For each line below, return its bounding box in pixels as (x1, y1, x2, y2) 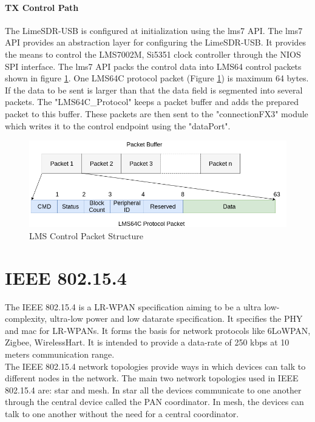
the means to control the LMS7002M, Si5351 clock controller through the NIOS (5, 47, 301, 60)
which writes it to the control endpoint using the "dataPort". (5, 119, 231, 132)
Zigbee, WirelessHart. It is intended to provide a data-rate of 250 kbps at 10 (5, 336, 290, 349)
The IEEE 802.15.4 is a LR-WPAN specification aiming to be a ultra (5, 300, 262, 313)
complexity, (5, 312, 47, 325)
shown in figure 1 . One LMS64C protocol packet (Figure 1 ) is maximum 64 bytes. (5, 72, 309, 84)
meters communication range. (5, 347, 115, 360)
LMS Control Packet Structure (29, 229, 143, 242)
